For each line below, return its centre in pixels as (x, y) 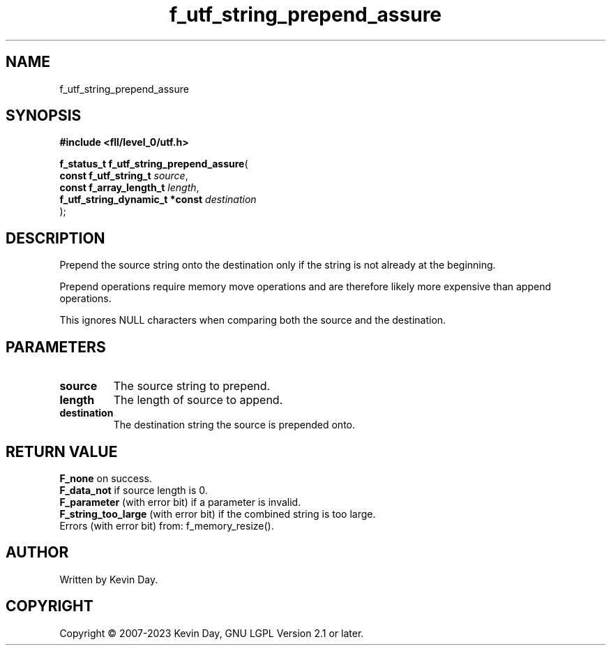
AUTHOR (37, 553)
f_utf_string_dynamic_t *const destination (158, 200)
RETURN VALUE (62, 451)
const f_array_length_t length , (129, 188)
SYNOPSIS (44, 116)
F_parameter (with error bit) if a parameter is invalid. (180, 502)
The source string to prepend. (192, 386)
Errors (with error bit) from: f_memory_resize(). (167, 525)
